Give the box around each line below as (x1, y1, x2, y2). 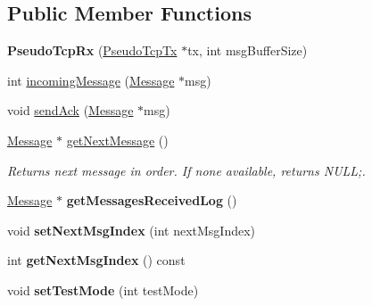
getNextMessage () (66, 130, 169, 149)
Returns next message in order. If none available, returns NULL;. (7, 161, 366, 179)
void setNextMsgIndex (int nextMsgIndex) (7, 220, 256, 239)
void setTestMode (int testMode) (7, 280, 199, 299)
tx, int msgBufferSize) (187, 41, 308, 60)
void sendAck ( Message (7, 101, 134, 120)
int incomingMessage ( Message (7, 70, 175, 89)
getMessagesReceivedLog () (66, 191, 237, 210)
